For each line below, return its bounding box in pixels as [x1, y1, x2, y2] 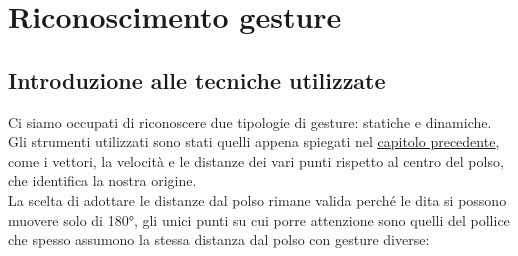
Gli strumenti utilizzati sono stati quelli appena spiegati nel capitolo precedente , [8, 131, 500, 152]
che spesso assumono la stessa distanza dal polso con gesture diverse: [8, 229, 430, 250]
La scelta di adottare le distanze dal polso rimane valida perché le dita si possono [8, 189, 507, 210]
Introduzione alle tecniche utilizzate [8, 64, 386, 95]
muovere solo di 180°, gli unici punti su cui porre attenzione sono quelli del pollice [8, 209, 510, 230]
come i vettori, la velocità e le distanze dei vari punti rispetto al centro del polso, [8, 150, 504, 171]
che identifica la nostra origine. [8, 170, 197, 191]
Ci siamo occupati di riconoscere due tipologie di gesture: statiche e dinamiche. [8, 111, 492, 132]
